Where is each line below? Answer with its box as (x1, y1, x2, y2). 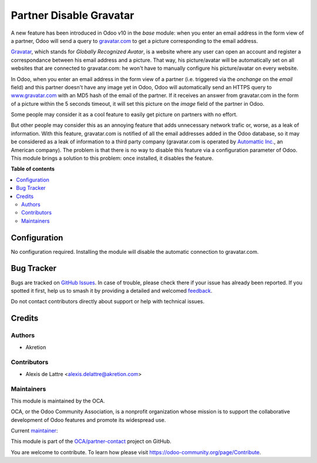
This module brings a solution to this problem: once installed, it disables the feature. (11, 155, 214, 162)
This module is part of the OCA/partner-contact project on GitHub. (11, 438, 171, 445)
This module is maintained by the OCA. (11, 397, 105, 404)
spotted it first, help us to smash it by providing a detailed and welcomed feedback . (11, 287, 213, 294)
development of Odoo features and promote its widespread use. (11, 416, 166, 423)
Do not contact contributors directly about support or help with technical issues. (11, 298, 205, 305)
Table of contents (11, 165, 55, 173)
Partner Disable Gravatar (11, 9, 134, 22)
